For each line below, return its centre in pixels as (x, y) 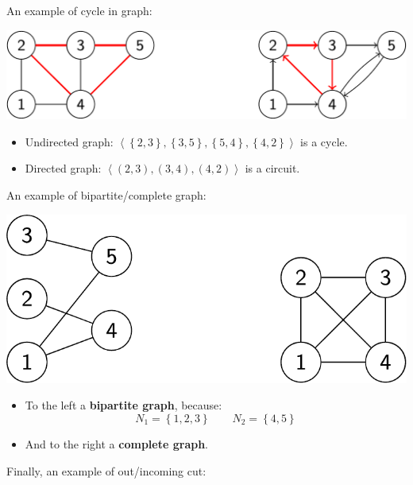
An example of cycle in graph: (79, 10)
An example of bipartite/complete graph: (106, 195)
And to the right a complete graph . (117, 444)
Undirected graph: (69, 141)
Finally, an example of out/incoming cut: (106, 470)
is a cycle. (324, 141)
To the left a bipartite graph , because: (124, 405)
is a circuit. (272, 168)
